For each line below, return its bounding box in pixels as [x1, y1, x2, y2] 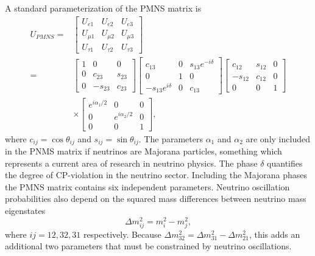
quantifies [267, 156, 303, 169]
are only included [246, 132, 310, 145]
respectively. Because [83, 227, 161, 240]
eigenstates [5, 204, 46, 216]
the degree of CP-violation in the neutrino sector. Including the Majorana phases [5, 168, 308, 181]
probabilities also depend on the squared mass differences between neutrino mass [5, 192, 306, 205]
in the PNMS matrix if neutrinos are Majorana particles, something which [5, 145, 282, 157]
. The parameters [138, 132, 203, 145]
